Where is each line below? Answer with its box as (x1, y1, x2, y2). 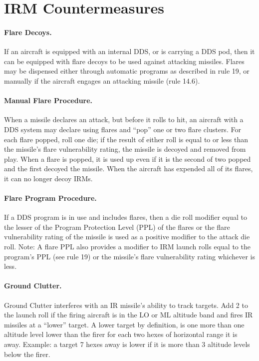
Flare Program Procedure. (4, 193, 97, 203)
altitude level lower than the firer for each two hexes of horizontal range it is (4, 329, 238, 339)
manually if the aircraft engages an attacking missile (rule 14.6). (4, 75, 200, 86)
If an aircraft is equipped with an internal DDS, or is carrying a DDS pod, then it (4, 46, 255, 57)
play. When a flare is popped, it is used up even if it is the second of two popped (4, 153, 251, 164)
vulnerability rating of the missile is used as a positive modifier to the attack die (4, 231, 250, 242)
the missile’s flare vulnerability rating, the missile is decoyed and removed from (4, 144, 246, 154)
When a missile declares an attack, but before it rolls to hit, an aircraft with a (4, 114, 244, 125)
